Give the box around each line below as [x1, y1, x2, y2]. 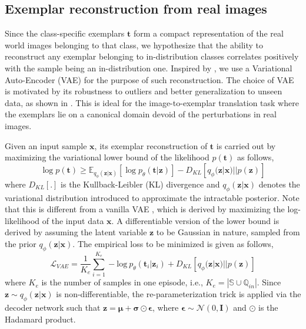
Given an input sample [5, 139, 87, 152]
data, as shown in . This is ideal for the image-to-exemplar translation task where [5, 96, 299, 108]
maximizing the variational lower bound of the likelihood [5, 151, 209, 163]
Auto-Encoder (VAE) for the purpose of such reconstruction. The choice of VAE [5, 73, 294, 85]
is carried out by [216, 139, 276, 152]
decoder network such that [5, 301, 101, 314]
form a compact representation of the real [133, 27, 284, 40]
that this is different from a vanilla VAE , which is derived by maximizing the [5, 203, 285, 215]
